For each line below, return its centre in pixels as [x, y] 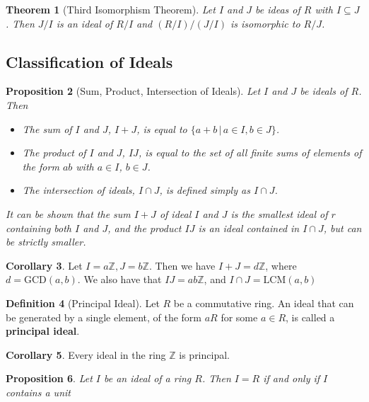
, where [281, 265]
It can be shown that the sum [68, 213]
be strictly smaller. [46, 242]
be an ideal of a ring [148, 378]
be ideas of [278, 9]
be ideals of [324, 91]
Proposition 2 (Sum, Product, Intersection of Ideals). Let [133, 91]
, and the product [145, 228]
